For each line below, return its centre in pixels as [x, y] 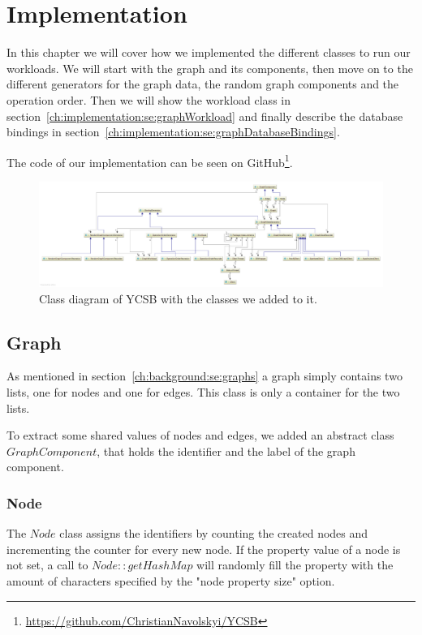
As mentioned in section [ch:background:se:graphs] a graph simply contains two [205, 376]
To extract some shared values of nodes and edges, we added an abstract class [200, 435]
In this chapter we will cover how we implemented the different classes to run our [209, 52]
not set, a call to [47, 565]
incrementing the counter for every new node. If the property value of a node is [204, 549]
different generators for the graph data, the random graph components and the [203, 84]
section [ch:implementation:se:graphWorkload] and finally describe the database [205, 116]
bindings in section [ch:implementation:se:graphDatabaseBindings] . [173, 132]
